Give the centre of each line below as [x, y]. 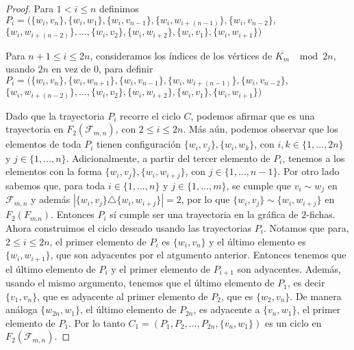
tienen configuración [139, 144]
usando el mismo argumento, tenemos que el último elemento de [140, 283]
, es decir [306, 283]
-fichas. [321, 214]
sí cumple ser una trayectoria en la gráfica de [204, 214]
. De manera [316, 296]
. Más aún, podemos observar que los [261, 129]
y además [50, 199]
